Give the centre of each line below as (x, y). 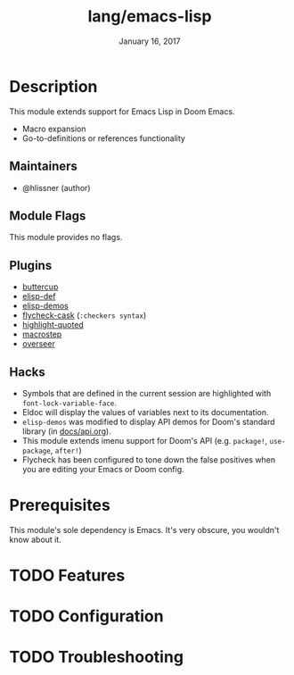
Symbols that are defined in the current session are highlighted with (147, 393)
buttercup (40, 287)
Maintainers (44, 167)
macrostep (42, 334)
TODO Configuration (86, 617)
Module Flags (48, 216)
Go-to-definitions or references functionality (103, 138)
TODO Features (67, 575)
